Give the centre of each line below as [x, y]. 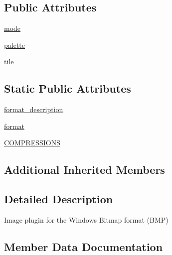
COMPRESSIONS [32, 143]
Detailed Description [59, 199]
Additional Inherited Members [85, 170]
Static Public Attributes [68, 88]
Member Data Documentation [84, 246]
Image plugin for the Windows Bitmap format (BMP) [86, 219]
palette [14, 45]
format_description [34, 109]
